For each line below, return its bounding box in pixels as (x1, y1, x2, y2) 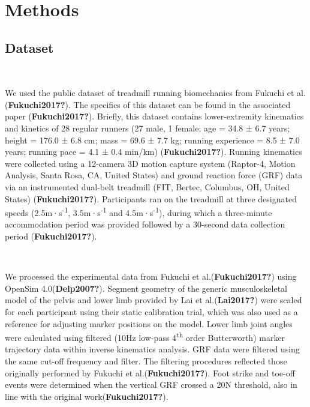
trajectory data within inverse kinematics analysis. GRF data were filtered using (5, 343, 300, 355)
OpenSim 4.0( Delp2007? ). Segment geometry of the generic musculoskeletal (5, 282, 287, 294)
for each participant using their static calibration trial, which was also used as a (5, 305, 298, 318)
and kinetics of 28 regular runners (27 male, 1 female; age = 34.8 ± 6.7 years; (5, 121, 290, 134)
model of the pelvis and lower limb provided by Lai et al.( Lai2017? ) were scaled (5, 294, 302, 306)
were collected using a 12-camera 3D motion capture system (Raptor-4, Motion (5, 157, 296, 169)
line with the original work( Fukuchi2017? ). (5, 390, 168, 402)
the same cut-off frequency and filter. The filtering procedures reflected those (5, 354, 287, 367)
